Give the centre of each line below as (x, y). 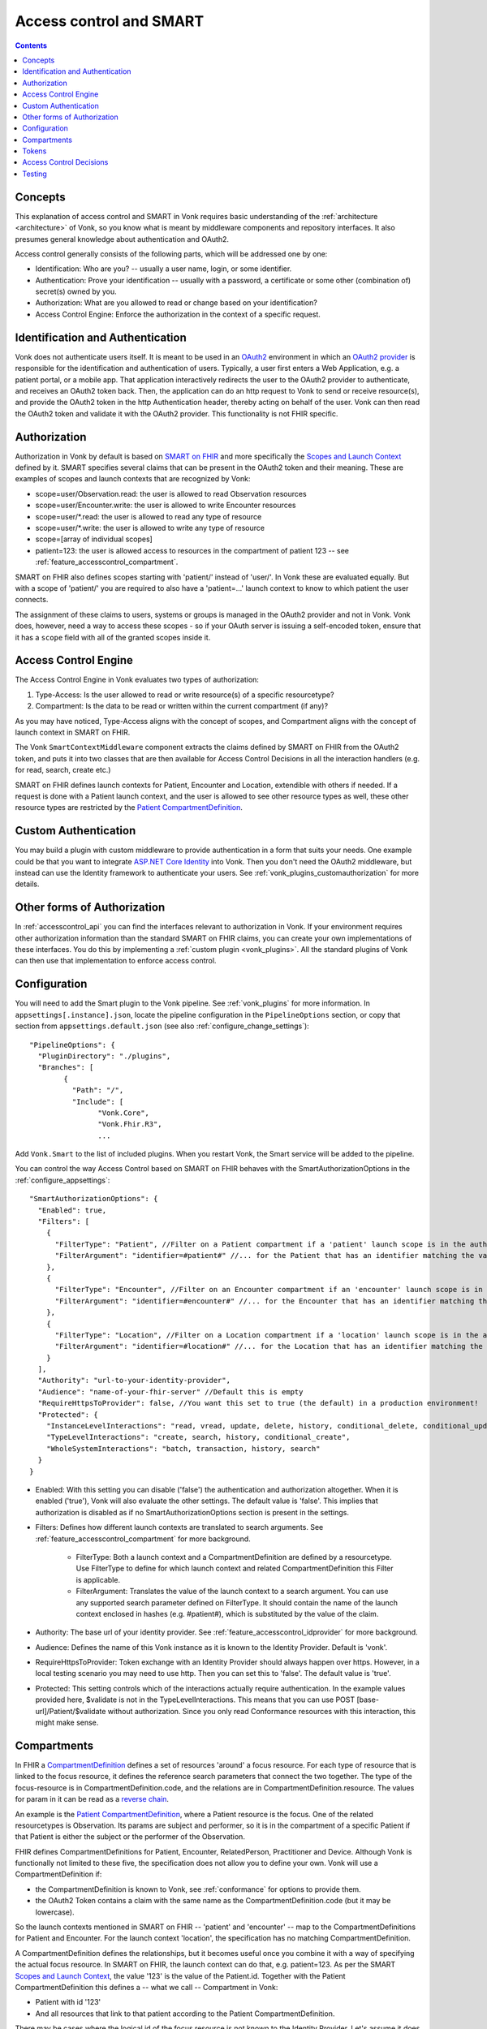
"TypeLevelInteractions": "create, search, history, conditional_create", (198, 1437)
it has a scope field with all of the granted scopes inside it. (113, 637)
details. (27, 884)
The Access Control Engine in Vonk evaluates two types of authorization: (137, 680)
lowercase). (55, 1912)
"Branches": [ (66, 1068)
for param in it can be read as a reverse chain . (92, 1799)
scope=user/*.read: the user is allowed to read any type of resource (149, 516)
